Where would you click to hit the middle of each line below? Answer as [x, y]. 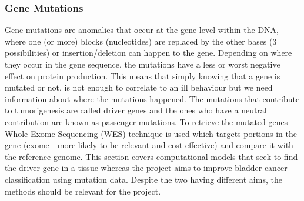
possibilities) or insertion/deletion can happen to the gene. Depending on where [148, 53]
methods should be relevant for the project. [83, 191]
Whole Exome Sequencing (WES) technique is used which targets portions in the [151, 133]
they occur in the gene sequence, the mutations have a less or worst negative [143, 64]
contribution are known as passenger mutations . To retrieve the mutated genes [146, 121]
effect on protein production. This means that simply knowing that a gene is [143, 76]
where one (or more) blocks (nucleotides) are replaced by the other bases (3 [141, 41]
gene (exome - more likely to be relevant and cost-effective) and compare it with [149, 145]
